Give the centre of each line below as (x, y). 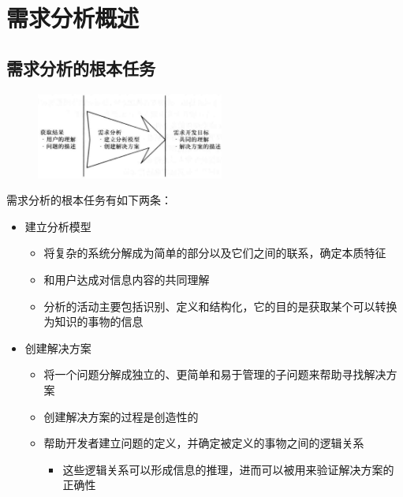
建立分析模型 (58, 226)
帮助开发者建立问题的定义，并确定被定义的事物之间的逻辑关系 (204, 443)
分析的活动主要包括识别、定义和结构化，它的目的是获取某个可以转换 (220, 306)
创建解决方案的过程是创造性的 (121, 416)
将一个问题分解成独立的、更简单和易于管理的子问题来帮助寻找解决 (215, 374)
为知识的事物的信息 (93, 321)
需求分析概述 (73, 18)
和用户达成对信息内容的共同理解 (127, 279)
